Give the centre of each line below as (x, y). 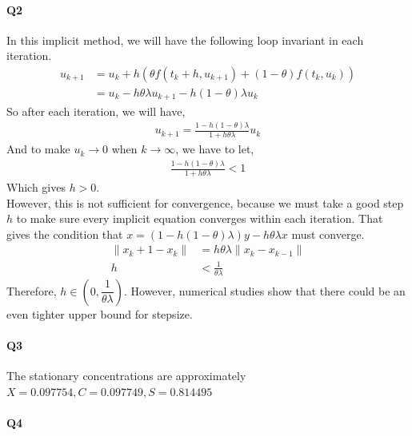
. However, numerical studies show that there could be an (264, 290)
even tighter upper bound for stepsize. (100, 313)
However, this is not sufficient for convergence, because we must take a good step (205, 202)
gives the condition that (65, 234)
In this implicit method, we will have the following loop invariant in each (185, 40)
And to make (38, 149)
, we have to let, (215, 149)
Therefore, (32, 290)
